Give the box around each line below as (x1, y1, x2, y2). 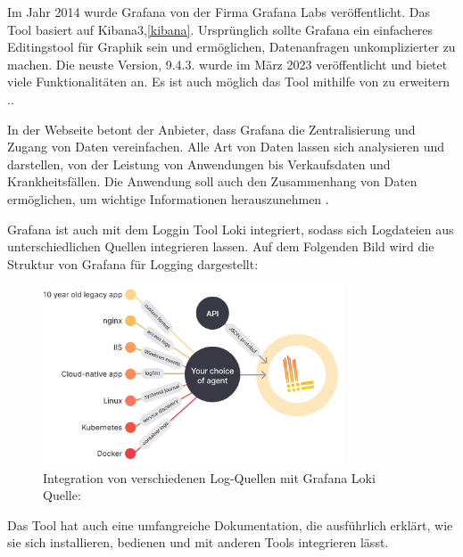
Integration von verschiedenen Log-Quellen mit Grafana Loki (43, 468, 376, 487)
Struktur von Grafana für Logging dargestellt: (7, 254, 259, 273)
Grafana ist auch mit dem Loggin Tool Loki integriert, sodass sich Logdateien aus (7, 219, 454, 238)
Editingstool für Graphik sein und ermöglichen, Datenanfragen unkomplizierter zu (7, 37, 456, 56)
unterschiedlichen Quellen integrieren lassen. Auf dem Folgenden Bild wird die (7, 237, 434, 256)
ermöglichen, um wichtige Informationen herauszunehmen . (7, 189, 329, 208)
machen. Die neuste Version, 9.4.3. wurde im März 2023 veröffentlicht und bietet (7, 54, 448, 73)
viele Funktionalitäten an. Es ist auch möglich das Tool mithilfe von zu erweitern (7, 72, 451, 91)
